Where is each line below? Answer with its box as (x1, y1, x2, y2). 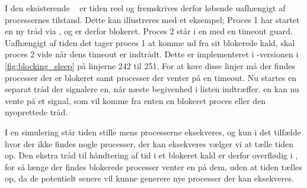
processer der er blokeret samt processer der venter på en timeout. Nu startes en (5, 71, 297, 83)
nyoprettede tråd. (5, 106, 68, 118)
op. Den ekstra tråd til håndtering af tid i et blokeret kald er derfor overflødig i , (5, 149, 298, 161)
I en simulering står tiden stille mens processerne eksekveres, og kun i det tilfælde (5, 125, 301, 138)
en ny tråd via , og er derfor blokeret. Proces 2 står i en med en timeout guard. (5, 25, 293, 37)
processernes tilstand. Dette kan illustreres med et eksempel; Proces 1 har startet (5, 13, 300, 25)
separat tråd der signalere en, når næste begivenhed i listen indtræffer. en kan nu (5, 83, 299, 95)
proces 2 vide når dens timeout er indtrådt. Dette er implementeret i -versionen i (5, 48, 299, 60)
